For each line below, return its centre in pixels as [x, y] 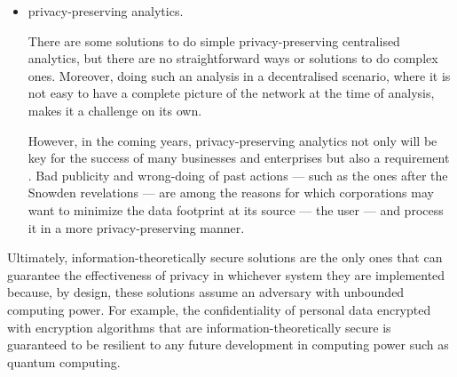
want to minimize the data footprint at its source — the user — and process [236, 209]
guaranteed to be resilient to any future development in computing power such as [228, 345]
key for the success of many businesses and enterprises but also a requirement [239, 158]
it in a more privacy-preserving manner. [136, 227]
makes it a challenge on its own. [115, 110]
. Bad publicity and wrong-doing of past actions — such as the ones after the [238, 175]
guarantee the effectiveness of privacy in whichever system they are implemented [226, 274]
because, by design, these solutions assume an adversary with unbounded [206, 292]
